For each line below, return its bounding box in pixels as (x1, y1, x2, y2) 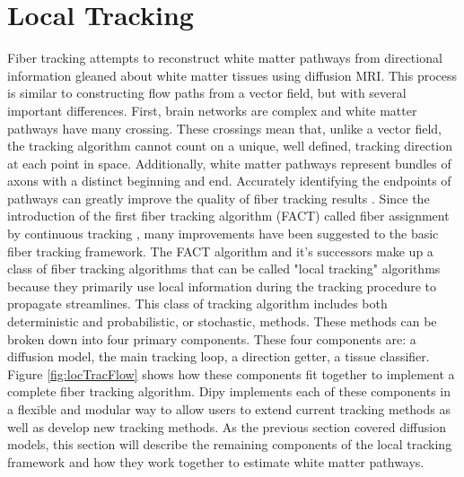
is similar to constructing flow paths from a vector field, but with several (7, 83, 407, 102)
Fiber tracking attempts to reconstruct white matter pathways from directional (7, 48, 442, 67)
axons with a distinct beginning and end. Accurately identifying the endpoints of (7, 171, 451, 190)
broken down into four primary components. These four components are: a (7, 329, 416, 348)
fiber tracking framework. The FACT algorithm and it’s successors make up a (7, 241, 433, 260)
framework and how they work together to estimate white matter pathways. (7, 452, 425, 471)
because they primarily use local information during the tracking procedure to (7, 276, 437, 295)
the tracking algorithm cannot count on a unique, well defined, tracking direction (7, 136, 453, 155)
